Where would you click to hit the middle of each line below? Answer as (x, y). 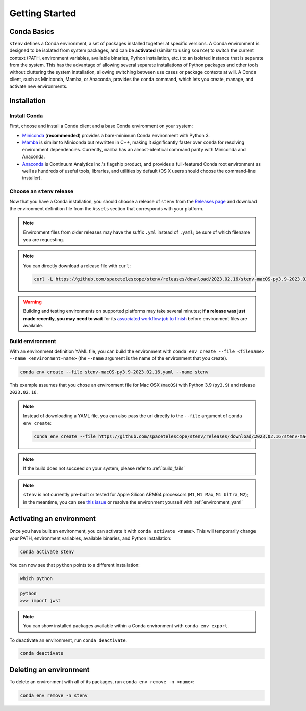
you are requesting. (44, 239)
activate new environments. (39, 86)
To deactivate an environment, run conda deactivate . (68, 640)
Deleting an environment (49, 669)
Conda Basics (32, 31)
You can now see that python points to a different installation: (74, 565)
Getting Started (43, 13)
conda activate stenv (47, 551)
